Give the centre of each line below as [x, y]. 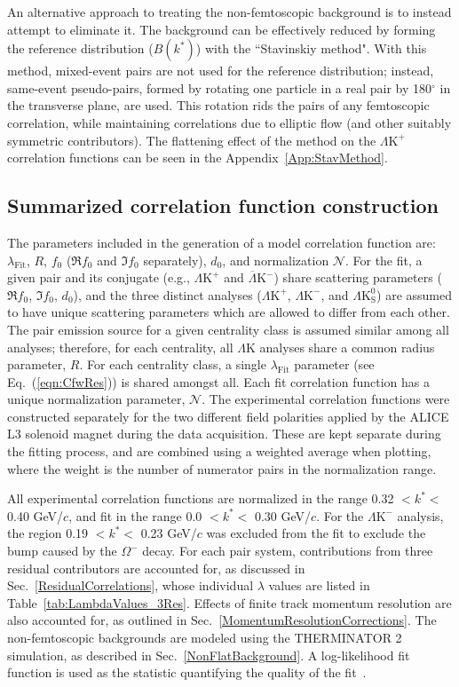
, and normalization [276, 260]
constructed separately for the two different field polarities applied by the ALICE [228, 416]
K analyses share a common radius [340, 347]
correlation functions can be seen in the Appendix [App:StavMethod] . [198, 158]
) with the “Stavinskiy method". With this [311, 48]
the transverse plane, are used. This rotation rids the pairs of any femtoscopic [218, 105]
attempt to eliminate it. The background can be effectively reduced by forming [222, 29]
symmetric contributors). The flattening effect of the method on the [192, 140]
